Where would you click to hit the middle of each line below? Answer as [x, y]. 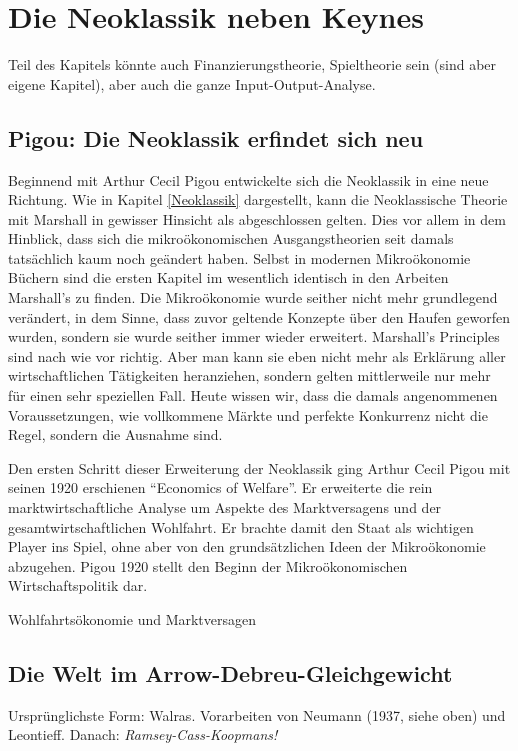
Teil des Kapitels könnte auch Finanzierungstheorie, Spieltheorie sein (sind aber [252, 64]
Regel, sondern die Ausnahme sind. [115, 434]
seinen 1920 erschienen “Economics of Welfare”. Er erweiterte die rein [220, 487]
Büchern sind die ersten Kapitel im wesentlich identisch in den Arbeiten [228, 277]
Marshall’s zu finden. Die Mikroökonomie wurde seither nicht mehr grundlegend [253, 297]
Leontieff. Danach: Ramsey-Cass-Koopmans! [143, 734]
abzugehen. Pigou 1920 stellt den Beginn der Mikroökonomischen [208, 565]
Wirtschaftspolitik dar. [78, 585]
